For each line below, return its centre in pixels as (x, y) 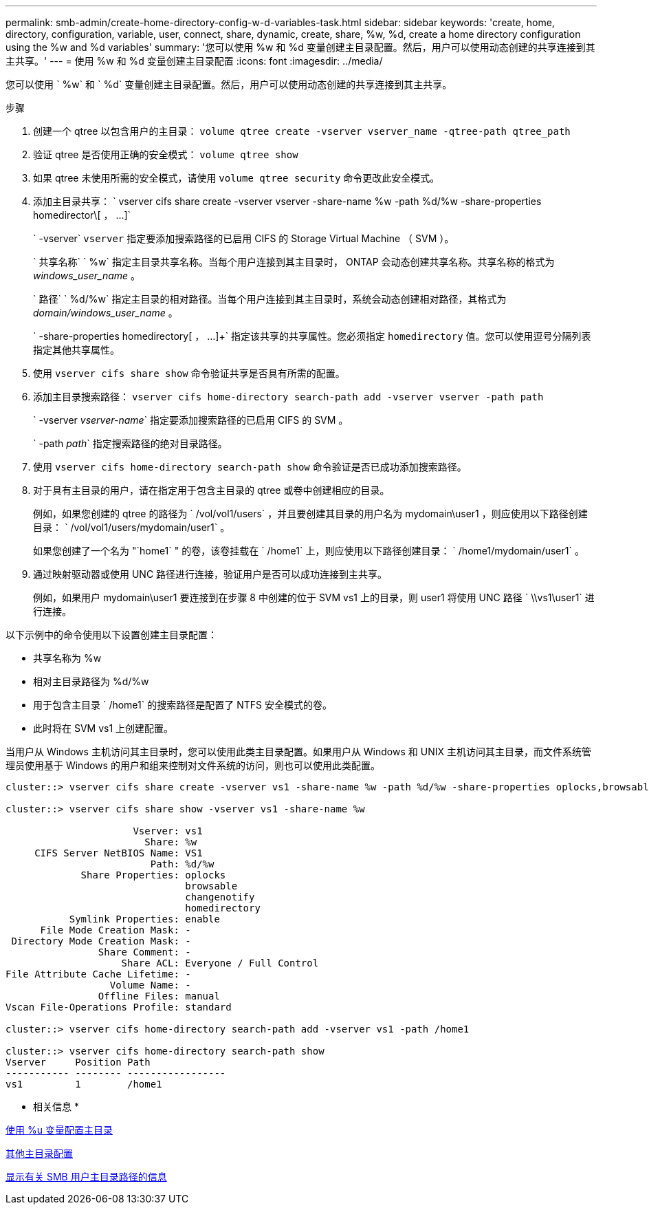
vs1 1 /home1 (84, 1084)
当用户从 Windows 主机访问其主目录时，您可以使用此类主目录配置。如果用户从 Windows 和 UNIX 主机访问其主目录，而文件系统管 (298, 752)
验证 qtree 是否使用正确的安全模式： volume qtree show (166, 154)
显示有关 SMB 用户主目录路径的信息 (86, 1177)
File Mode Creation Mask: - (115, 930)
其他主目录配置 (39, 1153)
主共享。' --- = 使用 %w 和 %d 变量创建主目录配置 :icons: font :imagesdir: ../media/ (194, 61)
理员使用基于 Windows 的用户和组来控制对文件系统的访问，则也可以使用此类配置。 (193, 765)
